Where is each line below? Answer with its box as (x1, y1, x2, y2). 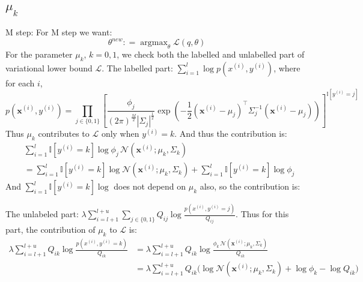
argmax (140, 38, 168, 47)
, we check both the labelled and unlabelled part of (117, 47, 305, 60)
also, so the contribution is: (200, 180, 300, 193)
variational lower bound (5, 61, 93, 74)
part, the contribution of (5, 223, 96, 236)
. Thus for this (236, 208, 289, 220)
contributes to (38, 127, 90, 140)
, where (273, 61, 300, 74)
